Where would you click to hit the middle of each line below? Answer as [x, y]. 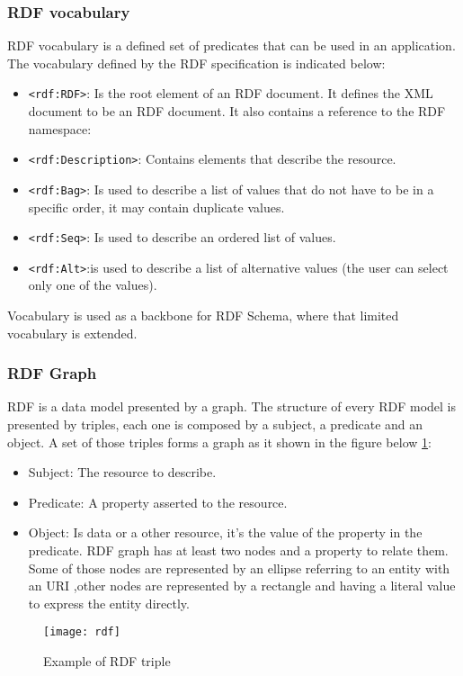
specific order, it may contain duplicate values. [156, 207]
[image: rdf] [82, 632]
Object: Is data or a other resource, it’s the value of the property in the [225, 532]
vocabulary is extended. [72, 333]
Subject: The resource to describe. [122, 472]
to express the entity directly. [109, 603]
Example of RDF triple [107, 661]
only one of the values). [93, 285]
